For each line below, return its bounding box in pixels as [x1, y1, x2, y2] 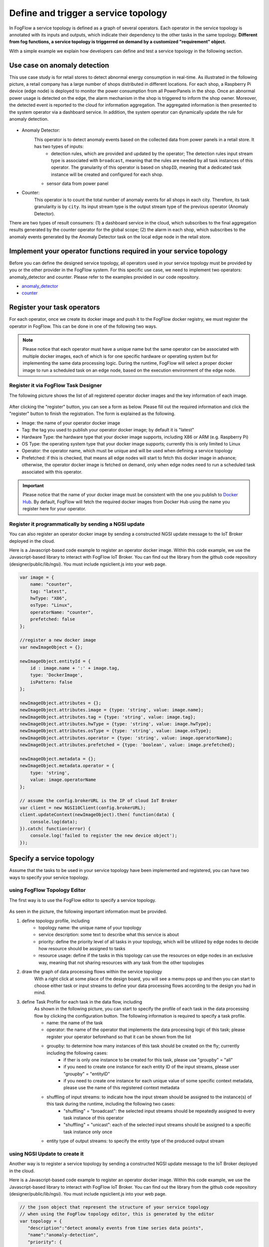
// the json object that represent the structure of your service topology [19, 1204, 209, 1210]
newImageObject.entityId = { [19, 658, 91, 664]
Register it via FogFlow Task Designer [9, 382, 102, 389]
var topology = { [19, 1218, 62, 1224]
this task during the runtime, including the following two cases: [46, 1101, 175, 1107]
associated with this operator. [21, 469, 83, 475]
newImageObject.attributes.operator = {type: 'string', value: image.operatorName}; [19, 735, 233, 741]
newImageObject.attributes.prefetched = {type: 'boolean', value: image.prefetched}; [19, 742, 235, 748]
